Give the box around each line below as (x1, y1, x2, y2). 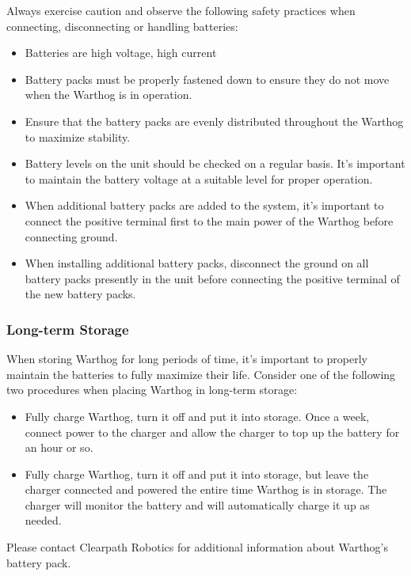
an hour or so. (25, 439, 93, 456)
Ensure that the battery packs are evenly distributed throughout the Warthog (25, 112, 404, 129)
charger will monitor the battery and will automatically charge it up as (25, 496, 370, 513)
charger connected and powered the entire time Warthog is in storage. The (25, 481, 387, 498)
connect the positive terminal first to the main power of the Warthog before (25, 212, 394, 229)
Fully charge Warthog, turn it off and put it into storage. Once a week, (25, 407, 370, 424)
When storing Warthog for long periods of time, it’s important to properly (6, 351, 367, 367)
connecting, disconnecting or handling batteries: (6, 17, 238, 34)
